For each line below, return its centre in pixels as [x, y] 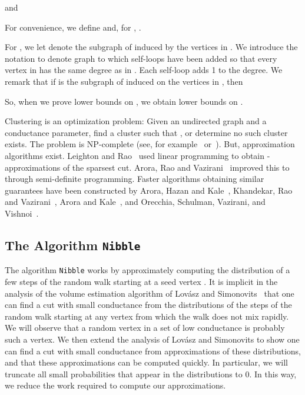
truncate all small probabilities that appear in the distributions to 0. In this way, [151, 374]
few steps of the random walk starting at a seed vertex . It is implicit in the [141, 281]
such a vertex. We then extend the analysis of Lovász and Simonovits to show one [152, 339]
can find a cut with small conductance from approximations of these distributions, [153, 351]
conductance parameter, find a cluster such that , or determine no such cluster [146, 132]
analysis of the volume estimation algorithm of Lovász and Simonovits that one [150, 293]
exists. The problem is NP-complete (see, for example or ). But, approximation [150, 144]
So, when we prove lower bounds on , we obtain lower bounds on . [124, 101]
